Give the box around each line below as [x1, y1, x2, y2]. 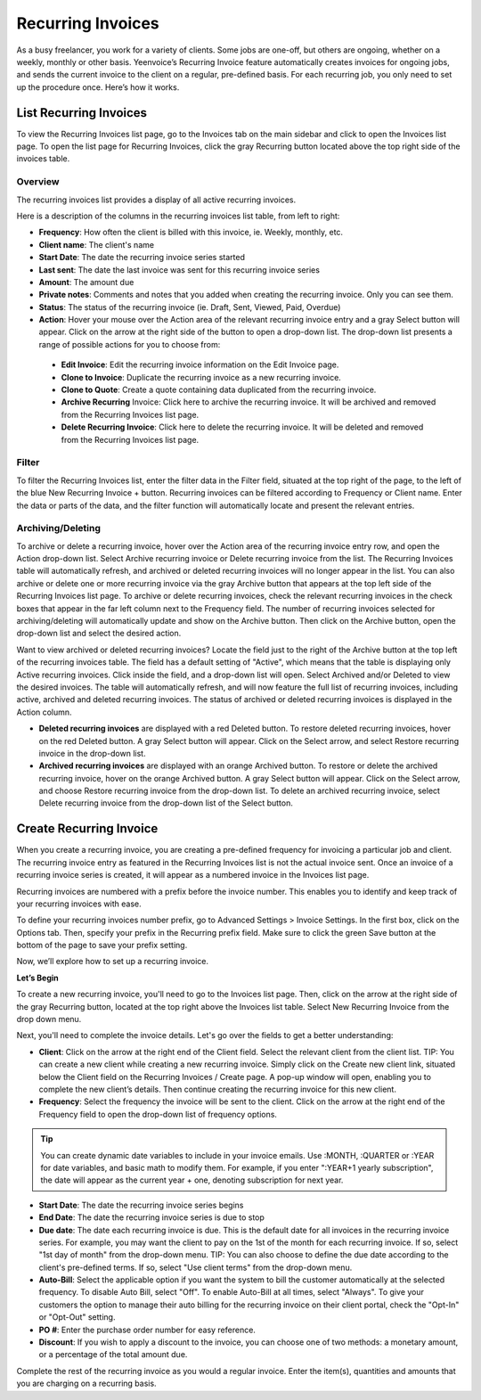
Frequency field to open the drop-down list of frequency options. [38, 1109, 278, 1119]
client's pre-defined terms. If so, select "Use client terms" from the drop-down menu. [38, 1262, 353, 1273]
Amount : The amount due [38, 276, 135, 287]
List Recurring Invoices [16, 105, 147, 120]
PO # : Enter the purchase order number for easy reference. [38, 1324, 256, 1335]
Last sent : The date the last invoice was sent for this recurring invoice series [38, 264, 321, 275]
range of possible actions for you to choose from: [38, 339, 221, 349]
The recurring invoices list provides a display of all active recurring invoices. [16, 194, 297, 205]
